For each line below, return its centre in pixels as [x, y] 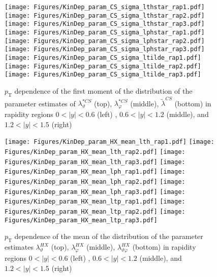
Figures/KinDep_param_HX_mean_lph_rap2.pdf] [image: [95, 182]
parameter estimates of [40, 103]
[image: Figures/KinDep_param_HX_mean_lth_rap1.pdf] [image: [110, 142]
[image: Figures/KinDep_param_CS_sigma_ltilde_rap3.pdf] [103, 75]
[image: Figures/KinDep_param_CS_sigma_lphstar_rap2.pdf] [105, 41]
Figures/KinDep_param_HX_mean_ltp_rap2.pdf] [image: [95, 212]
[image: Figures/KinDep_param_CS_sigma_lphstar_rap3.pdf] [105, 49]
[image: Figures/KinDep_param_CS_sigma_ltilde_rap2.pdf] [103, 66]
